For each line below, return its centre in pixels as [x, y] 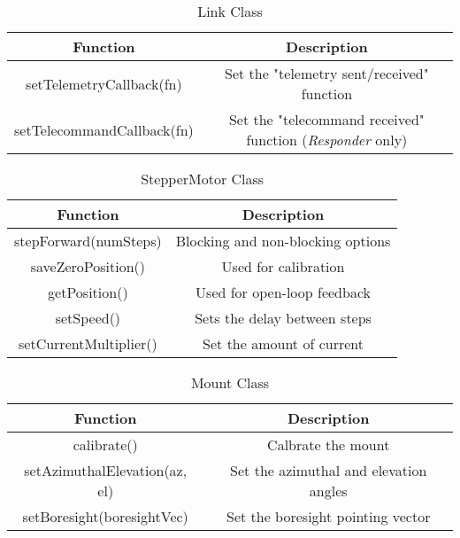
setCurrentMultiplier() [88, 343]
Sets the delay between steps [283, 318]
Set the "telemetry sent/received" [326, 73]
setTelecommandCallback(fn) [104, 129]
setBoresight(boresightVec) [105, 516]
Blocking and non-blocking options [283, 241]
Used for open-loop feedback [283, 292]
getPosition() [88, 292]
